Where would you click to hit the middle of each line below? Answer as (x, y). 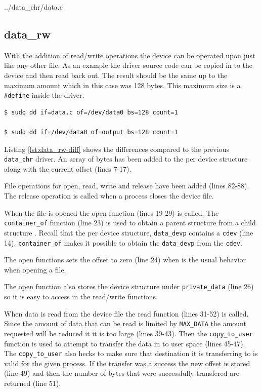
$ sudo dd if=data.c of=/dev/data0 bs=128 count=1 (91, 112)
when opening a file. (35, 269)
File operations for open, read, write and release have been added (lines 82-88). (127, 186)
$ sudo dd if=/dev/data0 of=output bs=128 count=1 (91, 132)
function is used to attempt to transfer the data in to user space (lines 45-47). (125, 343)
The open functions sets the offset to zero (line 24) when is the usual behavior (125, 260)
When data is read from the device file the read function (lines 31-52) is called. (126, 313)
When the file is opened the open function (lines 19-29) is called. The (112, 212)
